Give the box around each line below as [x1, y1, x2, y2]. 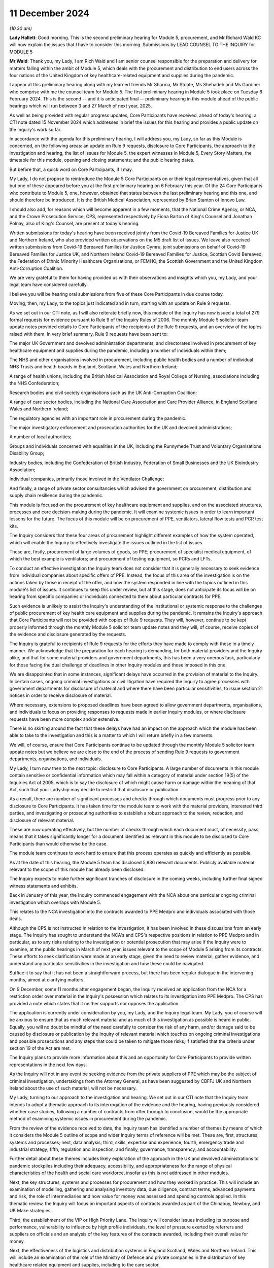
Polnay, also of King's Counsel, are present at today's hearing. [9, 221, 140, 227]
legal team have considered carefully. [9, 281, 88, 288]
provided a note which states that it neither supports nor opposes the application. [9, 1000, 180, 1006]
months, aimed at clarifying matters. [9, 977, 85, 983]
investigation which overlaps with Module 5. [9, 899, 101, 905]
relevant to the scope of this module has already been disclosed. [9, 866, 145, 872]
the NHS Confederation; [9, 380, 60, 386]
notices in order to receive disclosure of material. [9, 692, 112, 698]
